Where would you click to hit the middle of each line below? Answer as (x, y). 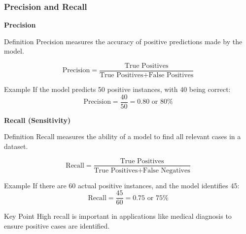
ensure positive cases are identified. (57, 225)
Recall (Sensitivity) (37, 120)
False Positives (171, 75)
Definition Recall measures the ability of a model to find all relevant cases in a (123, 136)
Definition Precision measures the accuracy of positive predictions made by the (123, 41)
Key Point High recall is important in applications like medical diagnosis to (118, 216)
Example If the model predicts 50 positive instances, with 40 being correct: (117, 89)
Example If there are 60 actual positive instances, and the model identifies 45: (122, 185)
